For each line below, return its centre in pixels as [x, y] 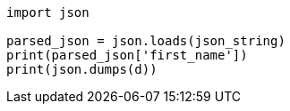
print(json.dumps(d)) [82, 69]
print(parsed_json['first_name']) [127, 55]
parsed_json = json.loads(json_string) [146, 41]
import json [48, 12]
